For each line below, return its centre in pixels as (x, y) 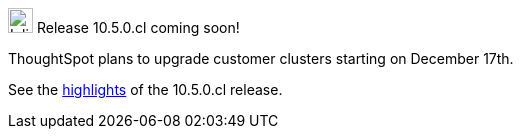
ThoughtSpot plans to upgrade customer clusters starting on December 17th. (261, 58)
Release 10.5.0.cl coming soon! (138, 27)
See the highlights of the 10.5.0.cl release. (145, 89)
